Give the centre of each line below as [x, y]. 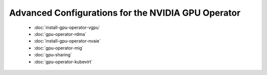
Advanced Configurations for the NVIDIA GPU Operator [125, 13]
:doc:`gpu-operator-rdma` [60, 34]
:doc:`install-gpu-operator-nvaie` [67, 41]
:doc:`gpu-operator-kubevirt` [63, 62]
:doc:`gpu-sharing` [53, 55]
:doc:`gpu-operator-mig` [59, 48]
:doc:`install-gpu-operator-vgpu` [67, 27]
